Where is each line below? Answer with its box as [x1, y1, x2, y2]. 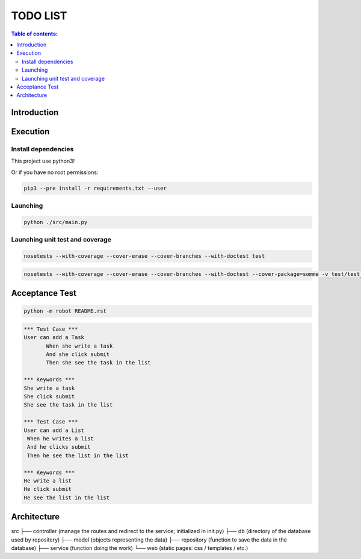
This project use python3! [11, 157, 75, 165]
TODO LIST [11, 9, 67, 22]
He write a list [23, 477, 72, 484]
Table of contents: [11, 30, 58, 37]
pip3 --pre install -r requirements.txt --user [23, 184, 167, 192]
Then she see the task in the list [46, 359, 151, 366]
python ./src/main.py [23, 219, 88, 225]
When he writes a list [27, 435, 94, 442]
